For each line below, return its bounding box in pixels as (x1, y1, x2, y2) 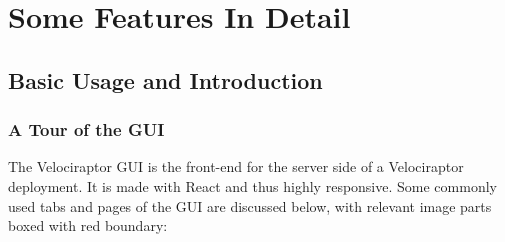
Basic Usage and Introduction (8, 64, 323, 95)
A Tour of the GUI (8, 117, 165, 142)
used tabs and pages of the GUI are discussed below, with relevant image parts (8, 195, 492, 216)
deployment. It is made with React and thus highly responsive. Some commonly (8, 175, 497, 196)
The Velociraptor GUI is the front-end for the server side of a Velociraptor (8, 156, 464, 177)
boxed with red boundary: (8, 215, 168, 236)
